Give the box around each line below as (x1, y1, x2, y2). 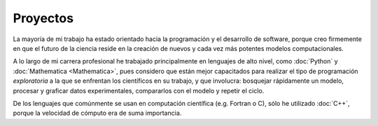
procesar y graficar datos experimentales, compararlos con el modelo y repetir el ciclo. (13, 86, 265, 95)
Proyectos (13, 10, 73, 26)
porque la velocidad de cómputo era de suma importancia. (13, 109, 182, 118)
